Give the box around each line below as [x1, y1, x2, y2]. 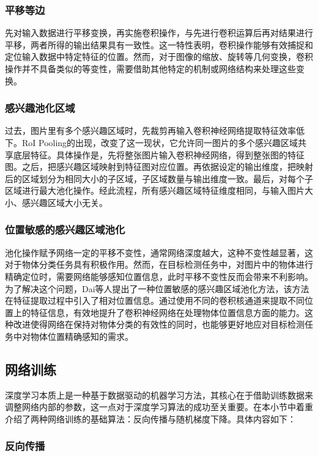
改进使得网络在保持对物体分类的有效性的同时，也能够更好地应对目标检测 [13, 318, 305, 331]
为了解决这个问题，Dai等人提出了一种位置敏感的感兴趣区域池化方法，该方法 [5, 282, 309, 295]
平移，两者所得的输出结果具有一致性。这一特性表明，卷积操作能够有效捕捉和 [5, 38, 313, 51]
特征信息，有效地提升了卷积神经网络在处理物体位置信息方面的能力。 [30, 306, 305, 318]
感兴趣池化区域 [5, 100, 75, 116]
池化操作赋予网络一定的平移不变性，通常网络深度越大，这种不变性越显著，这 [5, 246, 313, 259]
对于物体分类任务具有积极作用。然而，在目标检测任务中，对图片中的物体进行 [5, 258, 313, 271]
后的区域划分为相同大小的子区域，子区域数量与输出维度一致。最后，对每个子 [5, 172, 313, 185]
